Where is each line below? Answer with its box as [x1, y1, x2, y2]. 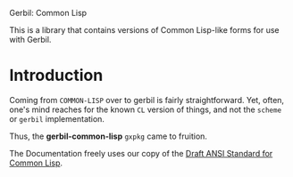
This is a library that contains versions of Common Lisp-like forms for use [9, 25, 280, 35]
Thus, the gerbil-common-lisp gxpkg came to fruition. [9, 131, 208, 141]
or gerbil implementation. [9, 113, 105, 124]
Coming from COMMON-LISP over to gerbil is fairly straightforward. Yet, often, [9, 94, 284, 105]
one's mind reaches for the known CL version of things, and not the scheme [9, 104, 282, 115]
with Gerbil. [9, 35, 52, 44]
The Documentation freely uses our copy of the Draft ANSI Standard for [9, 148, 273, 158]
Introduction [9, 66, 104, 85]
